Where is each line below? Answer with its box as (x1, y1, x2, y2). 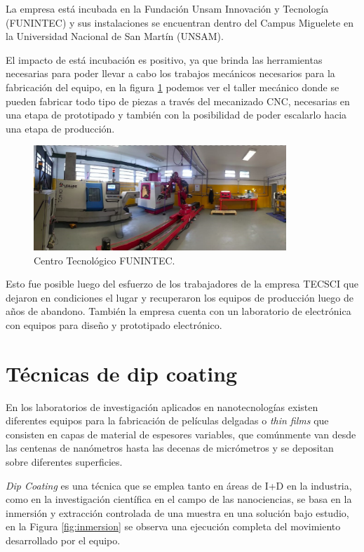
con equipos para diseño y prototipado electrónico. (6, 317, 222, 332)
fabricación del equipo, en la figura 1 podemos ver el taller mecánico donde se (6, 79, 339, 94)
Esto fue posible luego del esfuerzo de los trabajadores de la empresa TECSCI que (6, 276, 359, 291)
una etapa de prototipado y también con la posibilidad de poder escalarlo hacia (6, 107, 347, 122)
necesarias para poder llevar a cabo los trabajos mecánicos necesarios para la (6, 66, 335, 81)
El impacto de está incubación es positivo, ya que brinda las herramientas (6, 52, 323, 67)
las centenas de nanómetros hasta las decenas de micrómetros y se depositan (6, 440, 334, 455)
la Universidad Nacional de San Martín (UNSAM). (6, 29, 224, 43)
